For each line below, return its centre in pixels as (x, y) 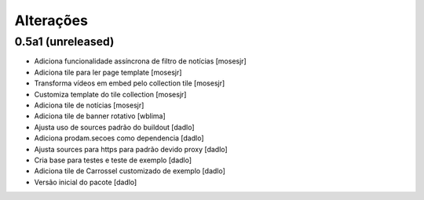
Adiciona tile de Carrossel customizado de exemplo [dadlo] (130, 171)
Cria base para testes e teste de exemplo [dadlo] (113, 160)
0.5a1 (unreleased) (64, 42)
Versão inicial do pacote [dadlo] (86, 182)
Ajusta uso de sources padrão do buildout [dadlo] (115, 127)
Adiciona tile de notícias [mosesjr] (89, 105)
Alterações (51, 20)
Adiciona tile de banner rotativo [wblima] (100, 116)
